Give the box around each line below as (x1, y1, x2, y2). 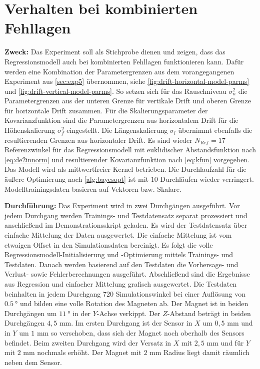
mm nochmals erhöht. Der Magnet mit (23, 347, 141, 358)
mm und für (206, 337, 244, 348)
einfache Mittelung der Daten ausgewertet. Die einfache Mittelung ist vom (4, 230, 232, 240)
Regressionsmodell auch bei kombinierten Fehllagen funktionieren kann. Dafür (4, 56, 244, 66)
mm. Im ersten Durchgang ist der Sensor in (59, 318, 192, 328)
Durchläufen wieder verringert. (160, 174, 254, 184)
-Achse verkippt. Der (96, 308, 160, 318)
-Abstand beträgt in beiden (167, 308, 251, 318)
